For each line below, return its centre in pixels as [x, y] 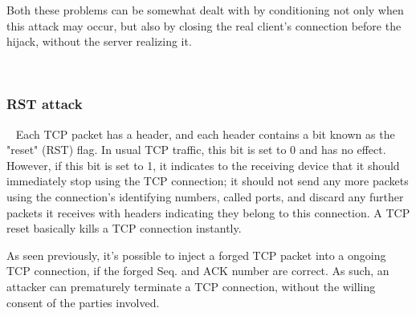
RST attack [45, 104]
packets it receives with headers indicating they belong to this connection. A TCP [208, 212]
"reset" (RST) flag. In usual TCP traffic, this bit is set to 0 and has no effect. [196, 150]
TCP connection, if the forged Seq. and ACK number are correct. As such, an [198, 271]
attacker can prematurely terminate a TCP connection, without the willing [191, 286]
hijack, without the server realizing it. [99, 41]
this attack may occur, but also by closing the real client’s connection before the [204, 25]
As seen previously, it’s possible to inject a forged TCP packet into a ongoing [196, 255]
